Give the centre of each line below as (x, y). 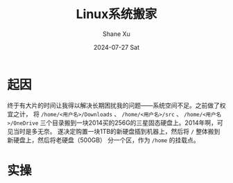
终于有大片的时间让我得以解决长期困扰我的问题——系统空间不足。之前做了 (113, 105)
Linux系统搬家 (116, 14)
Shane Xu (116, 34)
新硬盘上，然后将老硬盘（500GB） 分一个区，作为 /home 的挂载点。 (103, 140)
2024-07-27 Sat (116, 47)
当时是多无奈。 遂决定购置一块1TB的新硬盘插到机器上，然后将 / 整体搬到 (116, 131)
